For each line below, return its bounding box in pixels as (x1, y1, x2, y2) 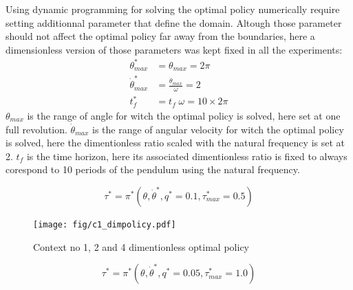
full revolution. (6, 122, 67, 136)
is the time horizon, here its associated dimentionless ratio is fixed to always (26, 148, 347, 163)
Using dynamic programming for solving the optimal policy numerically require (6, 2, 340, 16)
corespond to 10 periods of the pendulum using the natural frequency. (6, 162, 300, 177)
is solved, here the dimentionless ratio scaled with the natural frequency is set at (6, 135, 345, 150)
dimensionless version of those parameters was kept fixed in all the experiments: (6, 42, 343, 56)
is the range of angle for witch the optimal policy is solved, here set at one (27, 108, 341, 122)
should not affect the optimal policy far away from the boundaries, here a (6, 29, 315, 43)
